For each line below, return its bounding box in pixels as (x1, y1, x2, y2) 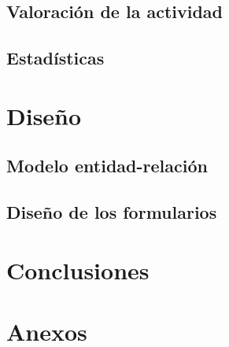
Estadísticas (6, 46, 105, 70)
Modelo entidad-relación (6, 153, 208, 178)
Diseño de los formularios (6, 200, 217, 224)
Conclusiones (6, 253, 150, 286)
